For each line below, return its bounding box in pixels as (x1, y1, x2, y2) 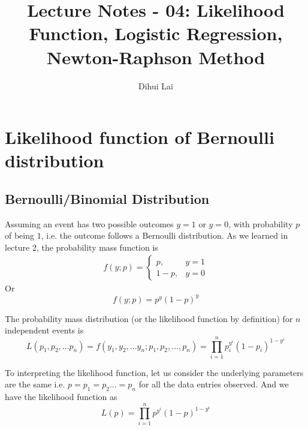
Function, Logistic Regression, (29, 21, 283, 46)
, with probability (228, 217, 293, 230)
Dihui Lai (138, 79, 173, 92)
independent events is (5, 324, 84, 336)
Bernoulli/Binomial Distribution (5, 189, 210, 208)
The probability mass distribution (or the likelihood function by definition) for (5, 312, 293, 324)
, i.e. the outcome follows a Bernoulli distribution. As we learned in (41, 229, 288, 242)
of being (5, 229, 35, 242)
